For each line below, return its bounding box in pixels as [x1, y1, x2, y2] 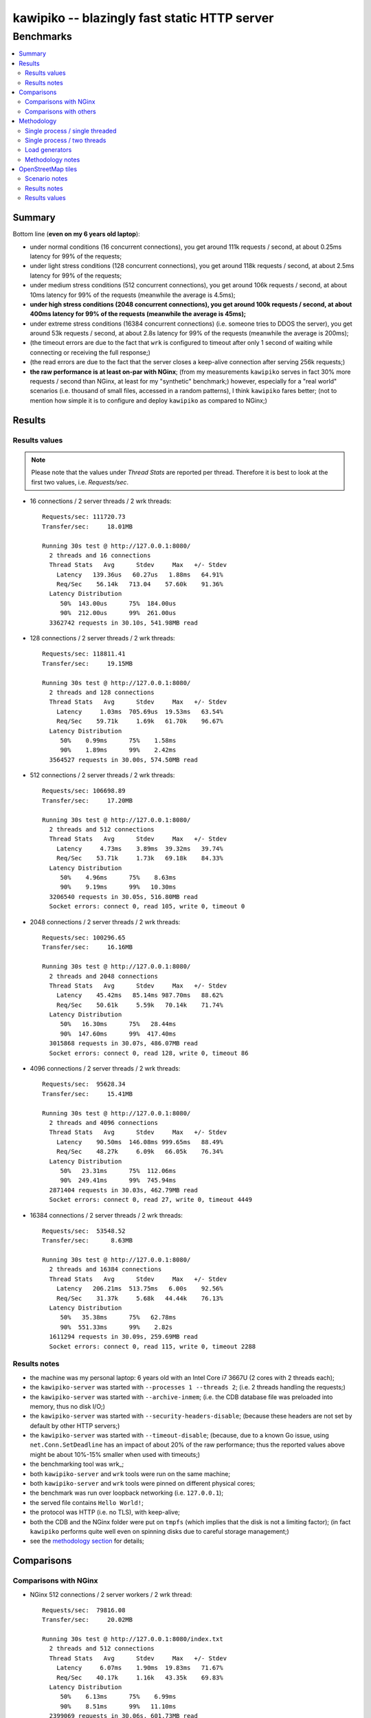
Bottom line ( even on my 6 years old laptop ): [12, 230, 140, 238]
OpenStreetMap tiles [19, 165, 78, 173]
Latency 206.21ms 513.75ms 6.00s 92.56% [56, 1285, 223, 1293]
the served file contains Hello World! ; [30, 1498, 144, 1506]
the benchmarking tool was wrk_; [30, 1460, 124, 1469]
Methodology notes [25, 155, 80, 164]
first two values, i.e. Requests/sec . [31, 478, 129, 486]
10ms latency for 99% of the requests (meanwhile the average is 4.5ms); [30, 291, 236, 299]
